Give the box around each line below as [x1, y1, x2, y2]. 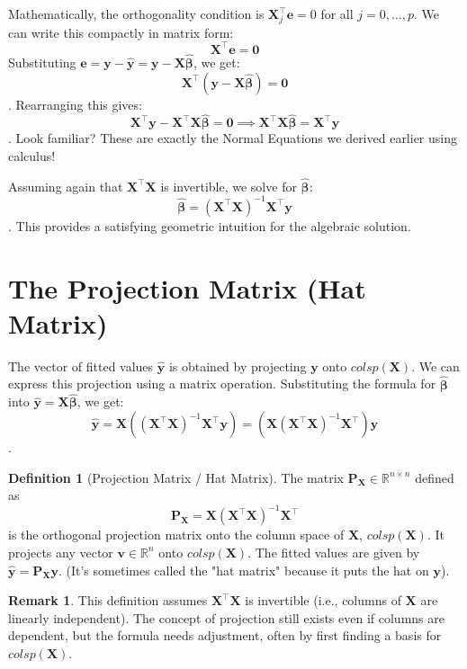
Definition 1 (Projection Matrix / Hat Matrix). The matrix [8, 468, 344, 486]
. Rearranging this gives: [8, 94, 142, 113]
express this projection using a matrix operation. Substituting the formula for [8, 374, 436, 393]
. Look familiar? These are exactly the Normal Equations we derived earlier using [8, 129, 457, 147]
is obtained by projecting [168, 356, 307, 375]
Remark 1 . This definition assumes [8, 591, 208, 610]
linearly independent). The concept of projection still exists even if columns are [8, 608, 445, 627]
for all [320, 4, 354, 22]
